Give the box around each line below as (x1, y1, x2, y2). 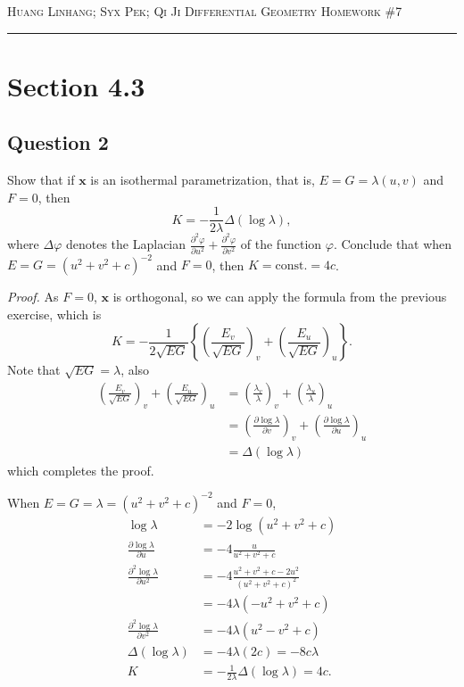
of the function (240, 235, 322, 253)
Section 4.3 (7, 67, 145, 103)
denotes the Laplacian (65, 235, 186, 253)
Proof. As (7, 287, 59, 306)
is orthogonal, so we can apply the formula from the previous (112, 287, 447, 306)
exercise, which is (7, 304, 102, 323)
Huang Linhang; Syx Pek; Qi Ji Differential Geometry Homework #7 (7, 2, 402, 20)
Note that (7, 360, 61, 379)
